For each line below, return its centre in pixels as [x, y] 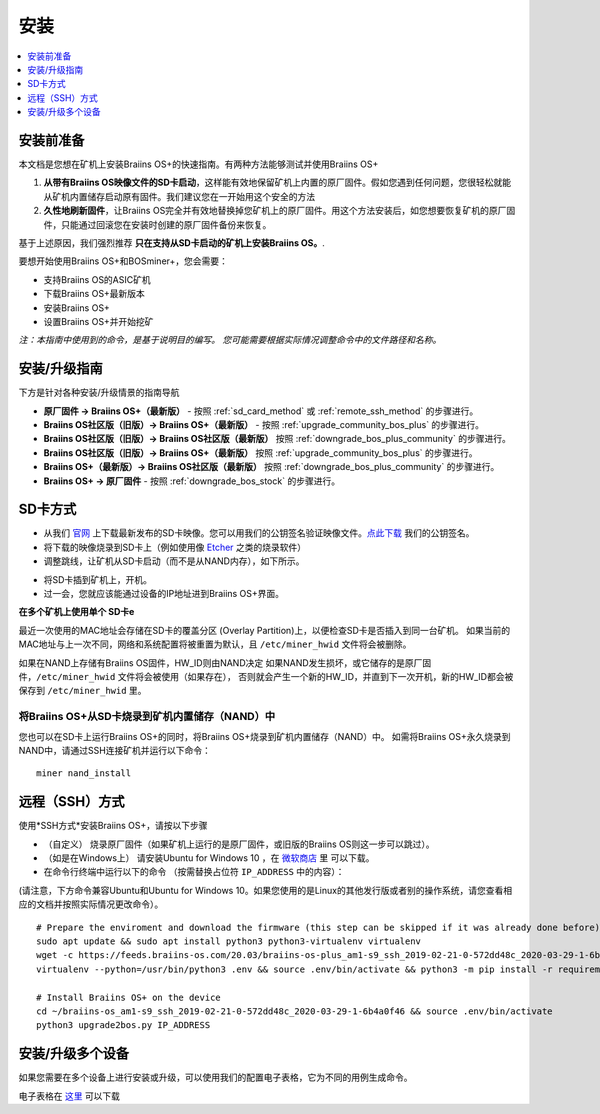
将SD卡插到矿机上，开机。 [98, 579]
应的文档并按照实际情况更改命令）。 [91, 904]
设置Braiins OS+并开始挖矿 [98, 321]
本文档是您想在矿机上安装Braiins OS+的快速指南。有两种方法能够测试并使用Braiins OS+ [198, 164]
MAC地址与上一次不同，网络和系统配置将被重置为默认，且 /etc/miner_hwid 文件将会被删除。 [215, 644]
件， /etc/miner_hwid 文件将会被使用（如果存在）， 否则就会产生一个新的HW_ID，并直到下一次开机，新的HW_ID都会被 [266, 676]
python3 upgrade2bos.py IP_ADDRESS [123, 1025]
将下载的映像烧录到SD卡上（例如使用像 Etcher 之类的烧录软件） [175, 547]
